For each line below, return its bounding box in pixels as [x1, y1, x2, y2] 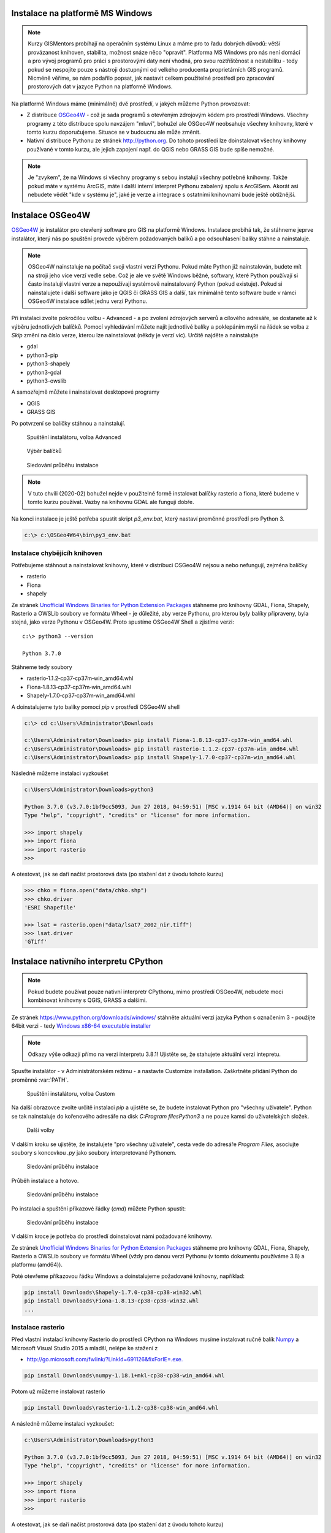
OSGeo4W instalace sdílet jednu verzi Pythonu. [28, 297, 148, 305]
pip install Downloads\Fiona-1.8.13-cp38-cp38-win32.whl [24, 1298, 199, 1304]
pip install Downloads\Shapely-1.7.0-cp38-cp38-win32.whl [24, 1288, 202, 1296]
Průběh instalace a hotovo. [11, 1177, 79, 1184]
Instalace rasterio [11, 1323, 65, 1331]
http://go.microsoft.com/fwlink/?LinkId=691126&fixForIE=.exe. [26, 1356, 183, 1363]
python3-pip [26, 351, 58, 359]
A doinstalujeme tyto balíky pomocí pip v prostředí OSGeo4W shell [11, 703, 180, 711]
